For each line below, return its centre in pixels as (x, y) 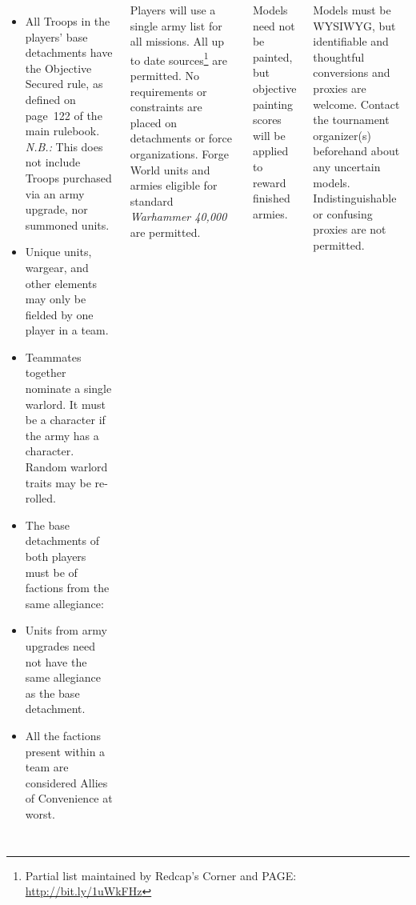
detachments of (62, 541)
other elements (61, 283)
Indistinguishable (355, 198)
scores (267, 120)
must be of (51, 572)
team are (47, 767)
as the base (52, 693)
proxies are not (350, 229)
